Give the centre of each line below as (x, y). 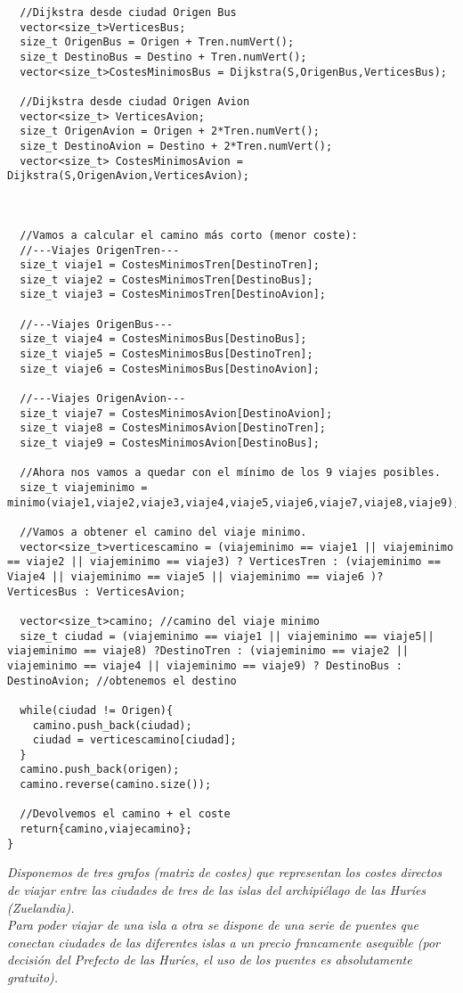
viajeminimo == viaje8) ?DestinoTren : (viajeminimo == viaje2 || (208, 651)
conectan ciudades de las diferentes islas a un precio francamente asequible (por (223, 942)
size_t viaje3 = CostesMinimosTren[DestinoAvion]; (173, 295)
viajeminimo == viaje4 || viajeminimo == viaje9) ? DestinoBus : (205, 665)
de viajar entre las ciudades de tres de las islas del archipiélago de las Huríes (217, 890)
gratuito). (33, 977)
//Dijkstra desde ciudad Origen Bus (128, 12)
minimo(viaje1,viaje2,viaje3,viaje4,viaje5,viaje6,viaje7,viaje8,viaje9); (234, 502)
